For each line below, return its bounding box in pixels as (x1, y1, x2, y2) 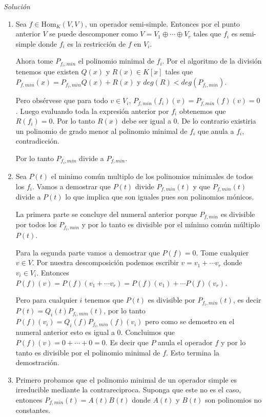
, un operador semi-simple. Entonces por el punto (85, 18, 240, 29)
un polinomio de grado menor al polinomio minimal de (15, 125, 188, 136)
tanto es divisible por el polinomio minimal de (15, 347, 160, 358)
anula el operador (158, 337, 213, 348)
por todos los (15, 219, 57, 230)
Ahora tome (15, 55, 53, 66)
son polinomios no (205, 394, 262, 405)
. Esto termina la (166, 347, 219, 358)
